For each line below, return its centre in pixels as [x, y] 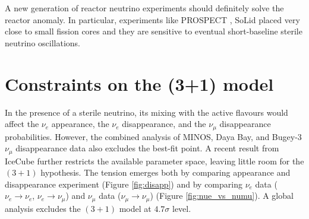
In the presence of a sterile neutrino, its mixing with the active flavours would [146, 112]
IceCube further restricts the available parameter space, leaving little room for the [154, 161]
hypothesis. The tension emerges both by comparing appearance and [165, 172]
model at [135, 208]
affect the [22, 124]
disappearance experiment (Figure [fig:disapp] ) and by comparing [124, 184]
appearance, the [80, 124]
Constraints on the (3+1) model [139, 83]
